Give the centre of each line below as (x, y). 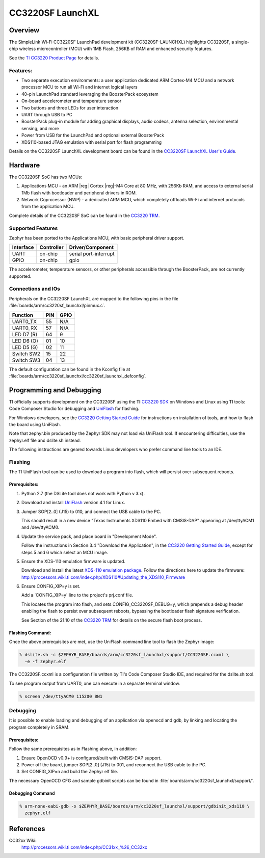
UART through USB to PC (47, 114)
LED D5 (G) (25, 347)
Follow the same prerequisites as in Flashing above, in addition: (73, 749)
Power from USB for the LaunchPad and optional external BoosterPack (93, 135)
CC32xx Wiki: (23, 840)
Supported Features (34, 228)
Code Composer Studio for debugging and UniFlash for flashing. (74, 409)
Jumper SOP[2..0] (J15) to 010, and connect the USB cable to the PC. (91, 511)
